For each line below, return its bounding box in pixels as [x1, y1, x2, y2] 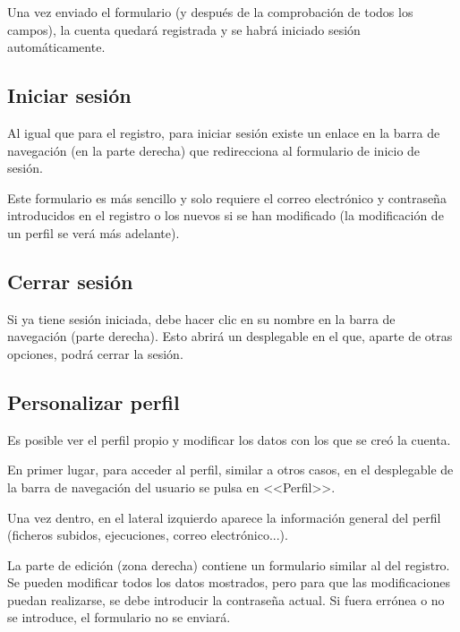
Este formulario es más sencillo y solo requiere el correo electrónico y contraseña [7, 188, 447, 207]
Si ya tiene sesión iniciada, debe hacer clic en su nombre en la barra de [7, 309, 396, 328]
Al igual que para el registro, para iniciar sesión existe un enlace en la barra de [7, 123, 440, 141]
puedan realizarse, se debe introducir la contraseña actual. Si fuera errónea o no [7, 590, 445, 609]
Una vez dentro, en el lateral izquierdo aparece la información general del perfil [7, 508, 441, 526]
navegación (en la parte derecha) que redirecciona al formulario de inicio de [7, 141, 421, 159]
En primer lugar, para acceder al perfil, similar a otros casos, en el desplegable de [7, 460, 454, 479]
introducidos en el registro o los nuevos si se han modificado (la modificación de [7, 206, 444, 225]
